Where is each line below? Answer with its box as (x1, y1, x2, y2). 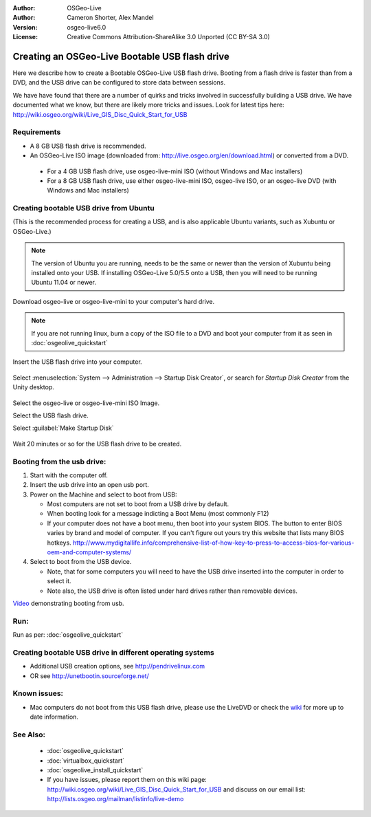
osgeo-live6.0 (67, 23, 106, 31)
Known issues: (12, 688, 64, 698)
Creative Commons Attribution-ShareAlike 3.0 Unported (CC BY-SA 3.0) (67, 33, 271, 41)
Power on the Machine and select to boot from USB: (30, 490, 178, 499)
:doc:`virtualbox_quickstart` (47, 756, 125, 765)
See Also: (12, 730, 46, 739)
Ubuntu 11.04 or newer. (31, 279, 96, 287)
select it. (47, 577, 71, 585)
